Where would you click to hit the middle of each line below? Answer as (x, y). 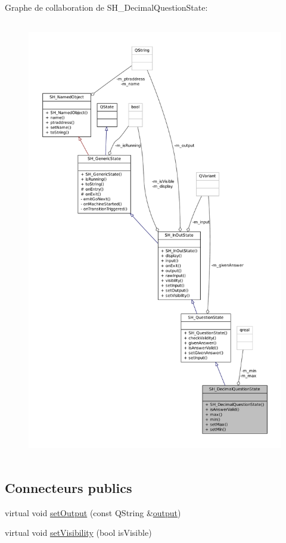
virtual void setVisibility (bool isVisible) (78, 533)
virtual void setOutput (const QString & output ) (93, 512)
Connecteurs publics (69, 487)
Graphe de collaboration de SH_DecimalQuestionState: (106, 7)
